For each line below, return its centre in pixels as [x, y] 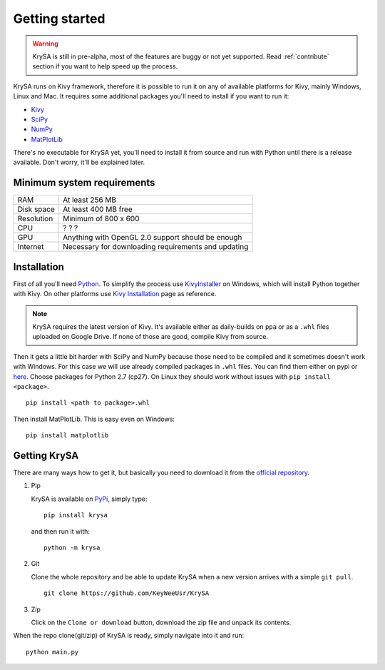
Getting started [59, 19]
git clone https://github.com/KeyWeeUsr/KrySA [127, 593]
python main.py [52, 652]
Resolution [35, 219]
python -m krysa [72, 548]
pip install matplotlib [67, 436]
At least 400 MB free [98, 209]
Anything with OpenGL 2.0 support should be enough [153, 238]
